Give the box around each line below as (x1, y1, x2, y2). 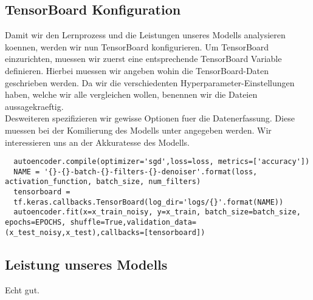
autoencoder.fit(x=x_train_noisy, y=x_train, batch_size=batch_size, (13, 208, 301, 217)
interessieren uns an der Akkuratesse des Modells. (5, 135, 190, 148)
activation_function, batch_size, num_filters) (5, 177, 201, 186)
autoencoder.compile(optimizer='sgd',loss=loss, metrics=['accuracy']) (13, 157, 310, 166)
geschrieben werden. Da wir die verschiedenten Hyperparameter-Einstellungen (5, 76, 295, 89)
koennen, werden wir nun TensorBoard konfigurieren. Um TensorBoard (5, 40, 269, 53)
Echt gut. (5, 283, 40, 296)
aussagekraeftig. (5, 100, 64, 112)
